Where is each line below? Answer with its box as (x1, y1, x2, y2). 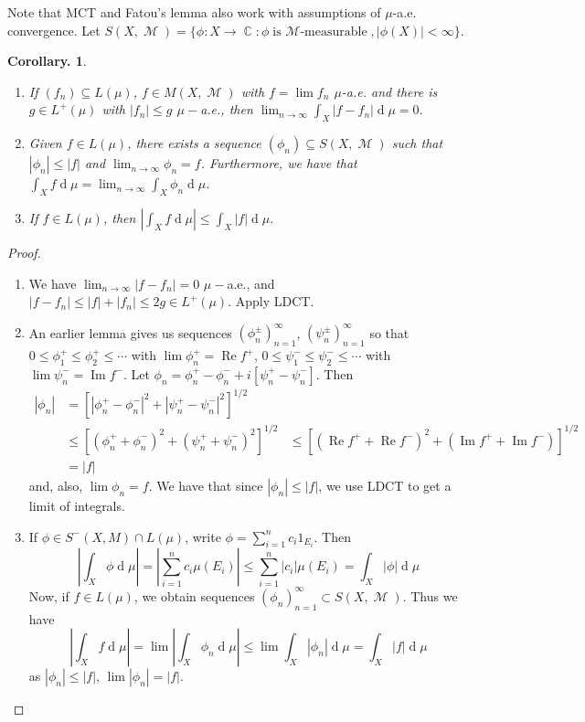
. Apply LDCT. (228, 292, 314, 311)
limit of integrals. (28, 495, 125, 515)
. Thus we (402, 586, 458, 605)
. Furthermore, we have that (200, 154, 357, 173)
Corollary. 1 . (7, 51, 87, 70)
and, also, (28, 475, 83, 494)
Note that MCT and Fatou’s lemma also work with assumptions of (7, 3, 381, 21)
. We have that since (148, 475, 263, 494)
